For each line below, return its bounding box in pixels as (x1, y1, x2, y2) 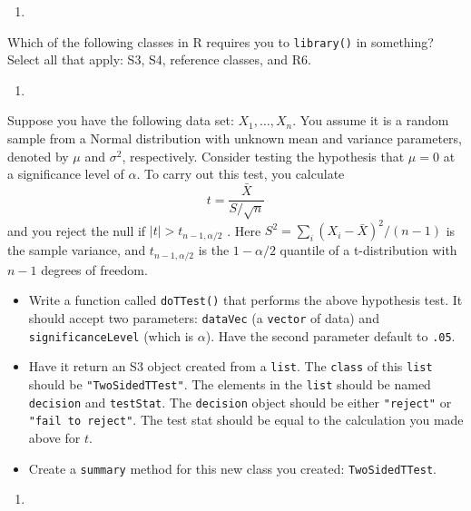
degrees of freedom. (41, 260, 148, 279)
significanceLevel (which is (28, 326, 194, 345)
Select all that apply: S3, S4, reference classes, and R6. (7, 50, 311, 69)
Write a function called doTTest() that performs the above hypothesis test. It (28, 290, 463, 310)
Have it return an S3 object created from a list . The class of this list (28, 357, 433, 376)
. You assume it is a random (292, 111, 449, 130)
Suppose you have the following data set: (7, 111, 234, 130)
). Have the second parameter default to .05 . (205, 326, 456, 345)
